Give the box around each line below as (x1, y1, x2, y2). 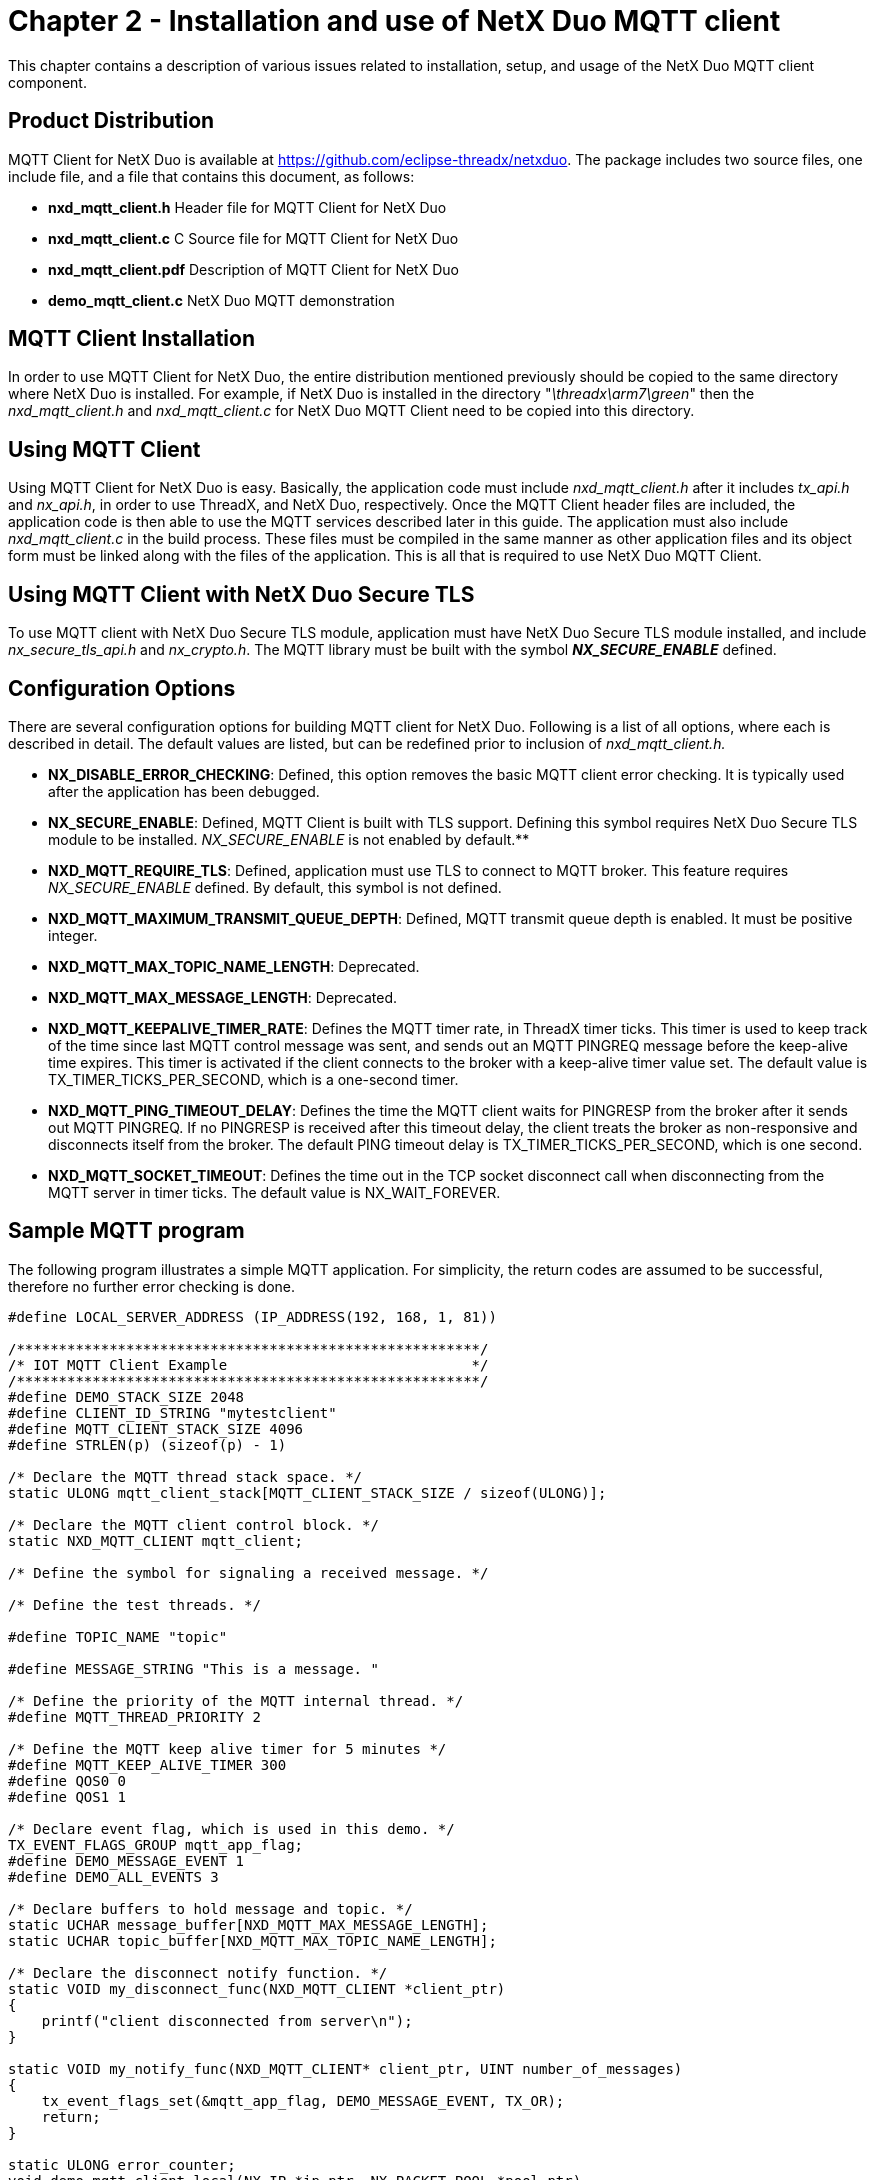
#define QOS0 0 (8, 1772, 127, 1789)
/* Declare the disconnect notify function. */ (8, 1964, 388, 1981)
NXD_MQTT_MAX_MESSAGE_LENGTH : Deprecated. (48, 988, 398, 1006)
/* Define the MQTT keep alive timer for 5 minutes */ (8, 1740, 447, 1757)
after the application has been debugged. (48, 782, 320, 800)
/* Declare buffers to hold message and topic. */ (8, 1900, 413, 1917)
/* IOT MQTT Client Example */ (8, 1356, 489, 1373)
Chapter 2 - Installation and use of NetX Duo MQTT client (8, 4, 781, 38)
